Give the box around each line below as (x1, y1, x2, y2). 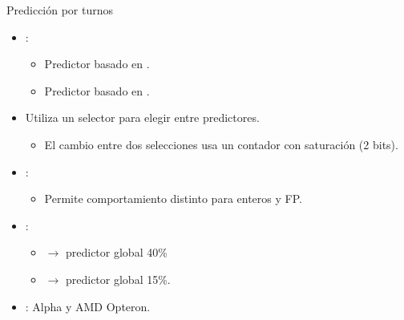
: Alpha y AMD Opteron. (25, 298, 151, 314)
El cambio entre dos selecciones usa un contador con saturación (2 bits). (44, 136, 398, 152)
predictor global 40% (65, 244, 168, 261)
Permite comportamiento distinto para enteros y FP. (44, 190, 302, 207)
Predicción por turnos (6, 2, 114, 18)
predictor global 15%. (65, 270, 171, 287)
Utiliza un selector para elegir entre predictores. (25, 109, 260, 126)
